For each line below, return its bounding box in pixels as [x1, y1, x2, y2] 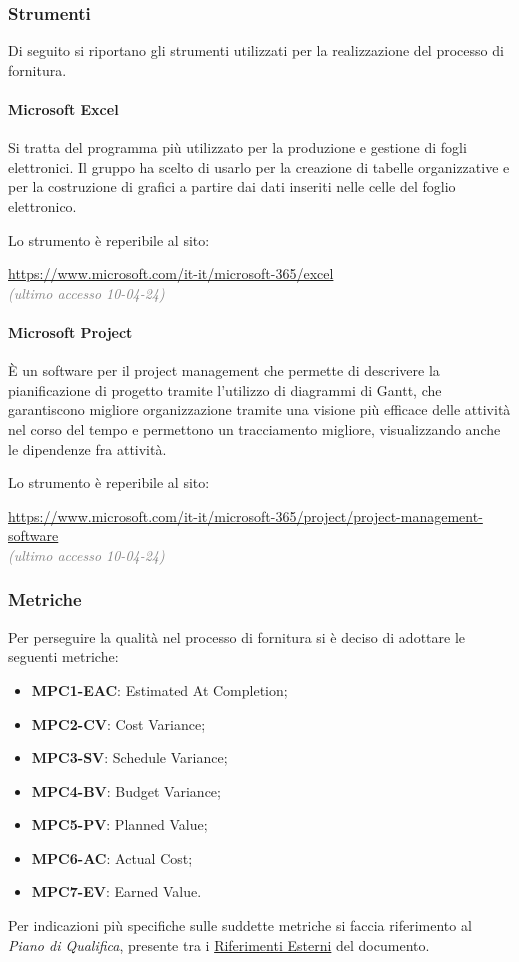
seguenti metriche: [8, 646, 119, 667]
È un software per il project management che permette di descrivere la [8, 360, 440, 381]
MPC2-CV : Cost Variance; [31, 713, 206, 734]
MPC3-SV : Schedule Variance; [31, 747, 228, 768]
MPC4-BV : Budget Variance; [31, 780, 221, 801]
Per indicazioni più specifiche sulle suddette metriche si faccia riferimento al [8, 915, 472, 936]
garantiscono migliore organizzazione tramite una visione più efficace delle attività [8, 399, 511, 420]
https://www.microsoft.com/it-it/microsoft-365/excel [8, 263, 334, 284]
